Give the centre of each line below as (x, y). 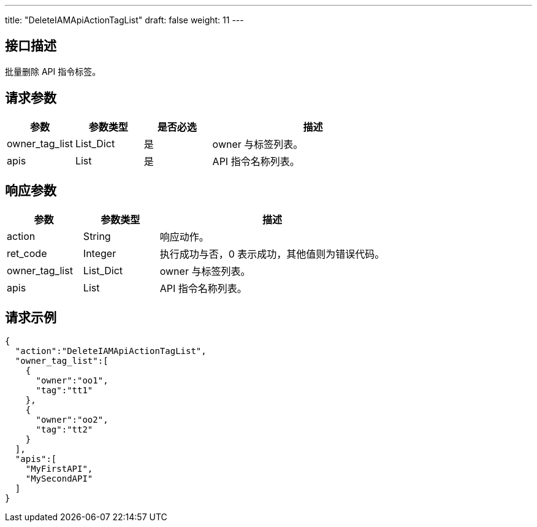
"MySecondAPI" (59, 479)
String (97, 236)
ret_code (27, 253)
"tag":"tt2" (64, 430)
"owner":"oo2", (72, 420)
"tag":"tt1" (64, 390)
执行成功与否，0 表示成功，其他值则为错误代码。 (272, 254)
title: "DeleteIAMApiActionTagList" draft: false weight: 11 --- (124, 20)
